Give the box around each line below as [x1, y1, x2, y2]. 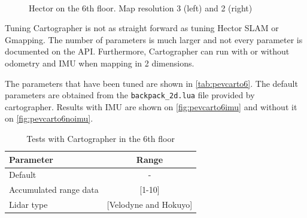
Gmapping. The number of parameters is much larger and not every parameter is [5, 33, 303, 46]
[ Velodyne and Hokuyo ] [107, 198, 193, 211]
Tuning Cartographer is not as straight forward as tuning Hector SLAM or [5, 22, 279, 34]
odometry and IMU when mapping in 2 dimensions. [5, 56, 194, 69]
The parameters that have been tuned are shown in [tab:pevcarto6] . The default [5, 77, 298, 89]
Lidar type [9, 198, 48, 211]
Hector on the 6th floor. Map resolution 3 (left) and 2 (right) [29, 1, 253, 14]
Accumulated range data [9, 183, 99, 196]
